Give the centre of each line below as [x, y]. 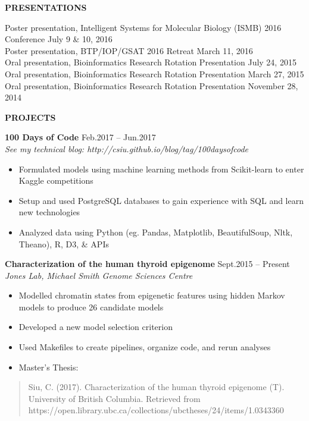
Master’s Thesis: [49, 367]
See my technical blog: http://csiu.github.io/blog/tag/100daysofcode [127, 148]
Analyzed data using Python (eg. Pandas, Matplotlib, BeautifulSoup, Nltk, [156, 232]
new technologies [49, 212]
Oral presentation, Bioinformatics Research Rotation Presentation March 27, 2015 [154, 73]
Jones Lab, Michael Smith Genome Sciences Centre [99, 275]
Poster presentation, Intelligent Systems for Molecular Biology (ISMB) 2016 [143, 27]
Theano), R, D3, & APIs [64, 244]
